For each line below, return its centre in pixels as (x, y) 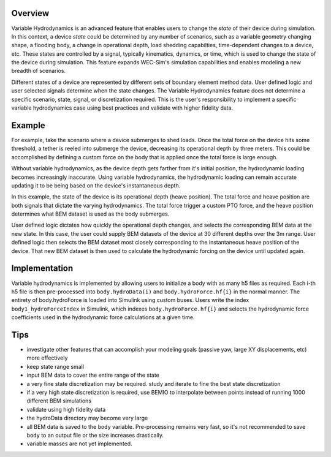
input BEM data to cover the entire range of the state (93, 375)
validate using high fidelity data (66, 409)
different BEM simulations (59, 401)
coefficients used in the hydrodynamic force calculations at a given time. (103, 317)
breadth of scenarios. (39, 71)
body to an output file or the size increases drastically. (95, 435)
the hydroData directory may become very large (87, 418)
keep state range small (55, 366)
